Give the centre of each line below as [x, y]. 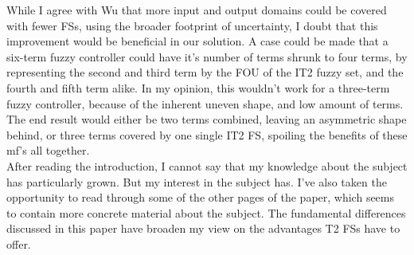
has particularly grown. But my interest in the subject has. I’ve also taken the [197, 181]
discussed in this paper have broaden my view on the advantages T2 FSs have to [203, 228]
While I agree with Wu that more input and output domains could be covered [197, 10]
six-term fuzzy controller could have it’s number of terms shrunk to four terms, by [207, 56]
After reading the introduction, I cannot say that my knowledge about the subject [207, 165]
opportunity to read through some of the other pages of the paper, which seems [201, 197]
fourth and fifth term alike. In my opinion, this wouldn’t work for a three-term [198, 87]
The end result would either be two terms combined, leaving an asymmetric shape [207, 119]
